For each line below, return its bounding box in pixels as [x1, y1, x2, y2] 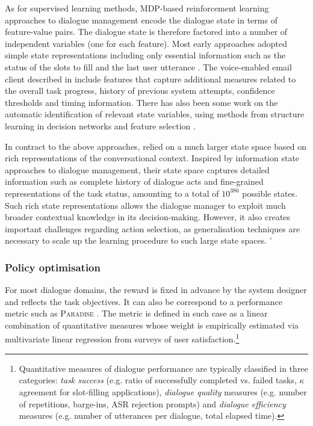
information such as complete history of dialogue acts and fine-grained [5, 175, 264, 188]
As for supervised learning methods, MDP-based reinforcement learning [5, 2, 269, 14]
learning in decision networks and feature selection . [5, 119, 196, 132]
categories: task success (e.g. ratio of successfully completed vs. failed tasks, [19, 374, 297, 386]
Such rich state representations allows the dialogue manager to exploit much [5, 199, 286, 211]
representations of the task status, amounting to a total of [5, 187, 219, 199]
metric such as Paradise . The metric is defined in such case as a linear [5, 307, 268, 319]
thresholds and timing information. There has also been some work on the [5, 96, 278, 108]
